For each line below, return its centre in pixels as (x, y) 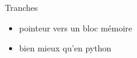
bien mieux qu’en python (65, 48)
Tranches (21, 7)
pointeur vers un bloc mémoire (76, 27)
